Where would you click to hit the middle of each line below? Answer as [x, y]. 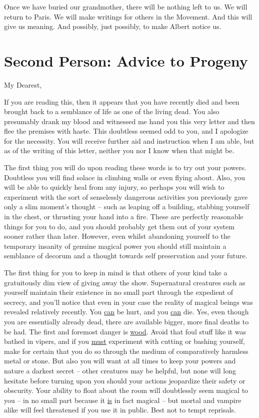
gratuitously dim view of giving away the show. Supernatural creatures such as [125, 282]
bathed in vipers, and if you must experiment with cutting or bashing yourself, [124, 341]
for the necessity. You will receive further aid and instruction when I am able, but [129, 140]
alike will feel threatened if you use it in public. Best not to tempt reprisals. [120, 410]
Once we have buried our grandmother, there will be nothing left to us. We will [126, 7]
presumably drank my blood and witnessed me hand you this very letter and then [129, 121]
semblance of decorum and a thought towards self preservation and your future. [126, 256]
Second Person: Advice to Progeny [126, 60]
